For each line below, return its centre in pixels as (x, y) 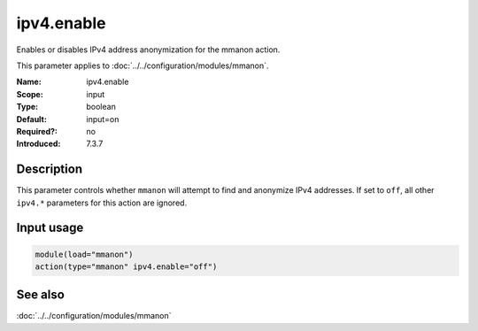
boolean (101, 107)
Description (50, 169)
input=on (103, 119)
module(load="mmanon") (84, 254)
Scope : (30, 94)
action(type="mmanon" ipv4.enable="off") (126, 266)
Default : (32, 119)
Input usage (50, 228)
